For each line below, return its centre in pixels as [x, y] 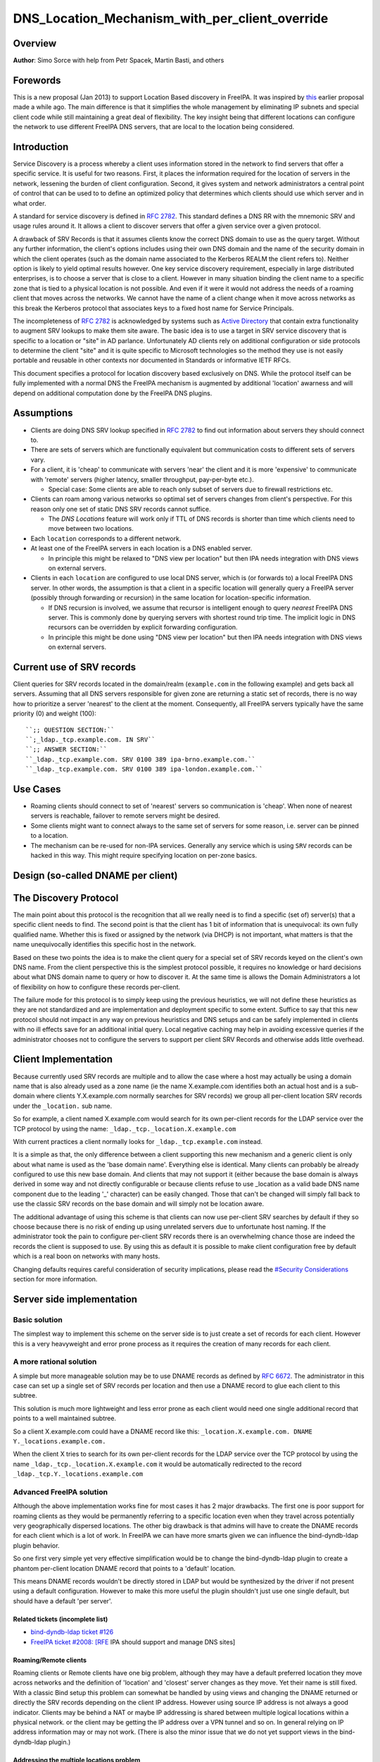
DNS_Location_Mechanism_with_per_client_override [171, 18]
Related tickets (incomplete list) [61, 1619]
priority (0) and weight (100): [55, 714]
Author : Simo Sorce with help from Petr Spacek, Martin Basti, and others [119, 61]
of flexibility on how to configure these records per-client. [97, 987]
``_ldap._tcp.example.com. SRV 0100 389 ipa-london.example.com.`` [144, 769]
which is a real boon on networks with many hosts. [87, 1256]
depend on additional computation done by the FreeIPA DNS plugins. [113, 393]
